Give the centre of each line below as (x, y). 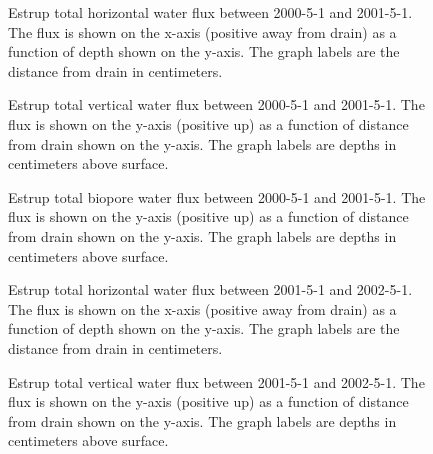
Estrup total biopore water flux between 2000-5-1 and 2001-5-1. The (217, 196)
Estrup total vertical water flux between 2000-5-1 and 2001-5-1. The (216, 104)
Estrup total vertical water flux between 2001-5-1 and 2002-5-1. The (216, 381)
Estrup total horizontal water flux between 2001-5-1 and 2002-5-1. (210, 289)
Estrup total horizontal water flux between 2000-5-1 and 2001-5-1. (210, 12)
